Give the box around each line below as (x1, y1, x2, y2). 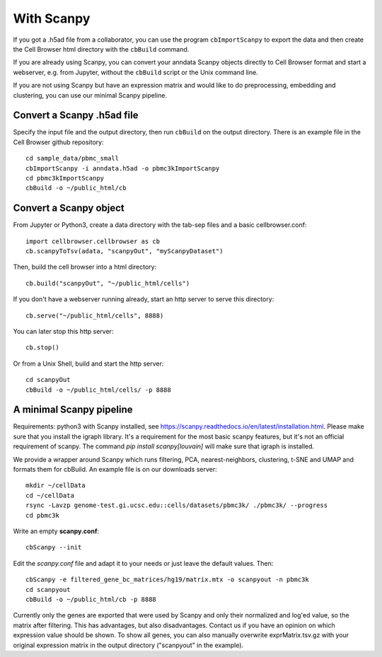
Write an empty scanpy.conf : (13, 527, 99, 535)
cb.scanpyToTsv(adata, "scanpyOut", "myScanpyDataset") (25, 248, 224, 255)
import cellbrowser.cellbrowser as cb (25, 237, 161, 245)
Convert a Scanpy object (13, 202, 125, 214)
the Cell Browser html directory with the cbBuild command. (13, 45, 190, 53)
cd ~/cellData (25, 492, 74, 499)
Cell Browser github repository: (13, 138, 104, 146)
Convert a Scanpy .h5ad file (13, 110, 139, 122)
